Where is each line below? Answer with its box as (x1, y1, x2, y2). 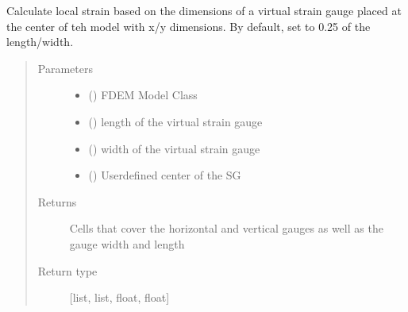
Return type (37, 262, 98, 279)
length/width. (6, 33, 74, 50)
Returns (37, 193, 77, 210)
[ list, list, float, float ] (69, 289, 170, 306)
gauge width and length (69, 235, 185, 252)
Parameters (37, 60, 93, 76)
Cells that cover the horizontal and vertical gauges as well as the (69, 220, 383, 237)
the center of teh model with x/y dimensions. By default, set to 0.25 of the (6, 17, 371, 34)
